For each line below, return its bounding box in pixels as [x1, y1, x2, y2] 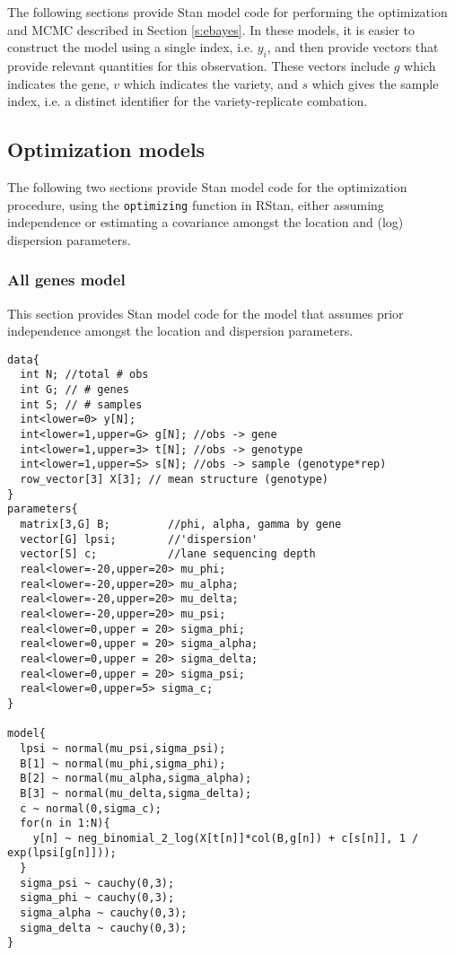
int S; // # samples [20, 398, 143, 411]
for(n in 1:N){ [20, 817, 110, 830]
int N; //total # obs [20, 368, 149, 381]
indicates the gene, [7, 74, 109, 92]
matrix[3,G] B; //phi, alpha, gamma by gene [20, 518, 342, 531]
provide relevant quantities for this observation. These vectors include [7, 56, 390, 74]
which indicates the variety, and [123, 74, 298, 92]
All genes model [7, 268, 126, 291]
